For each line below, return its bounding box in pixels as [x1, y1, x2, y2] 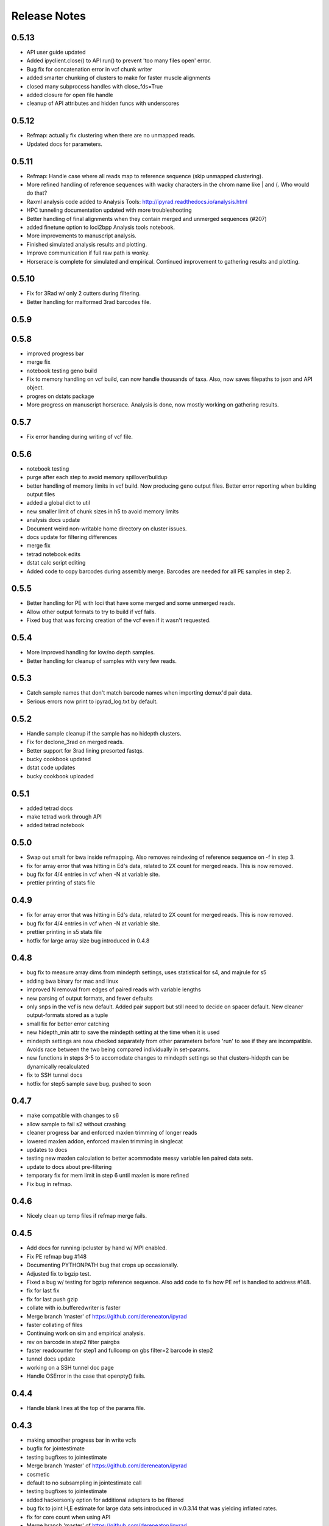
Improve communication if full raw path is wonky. [26, 249, 150, 256]
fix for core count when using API [26, 1513, 111, 1521]
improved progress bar [26, 350, 85, 357]
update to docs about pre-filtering [26, 1163, 112, 1170]
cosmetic [26, 1470, 50, 1478]
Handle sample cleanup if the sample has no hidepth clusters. [26, 729, 182, 737]
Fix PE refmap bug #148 [26, 1253, 87, 1260]
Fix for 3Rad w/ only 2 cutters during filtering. [26, 290, 141, 297]
